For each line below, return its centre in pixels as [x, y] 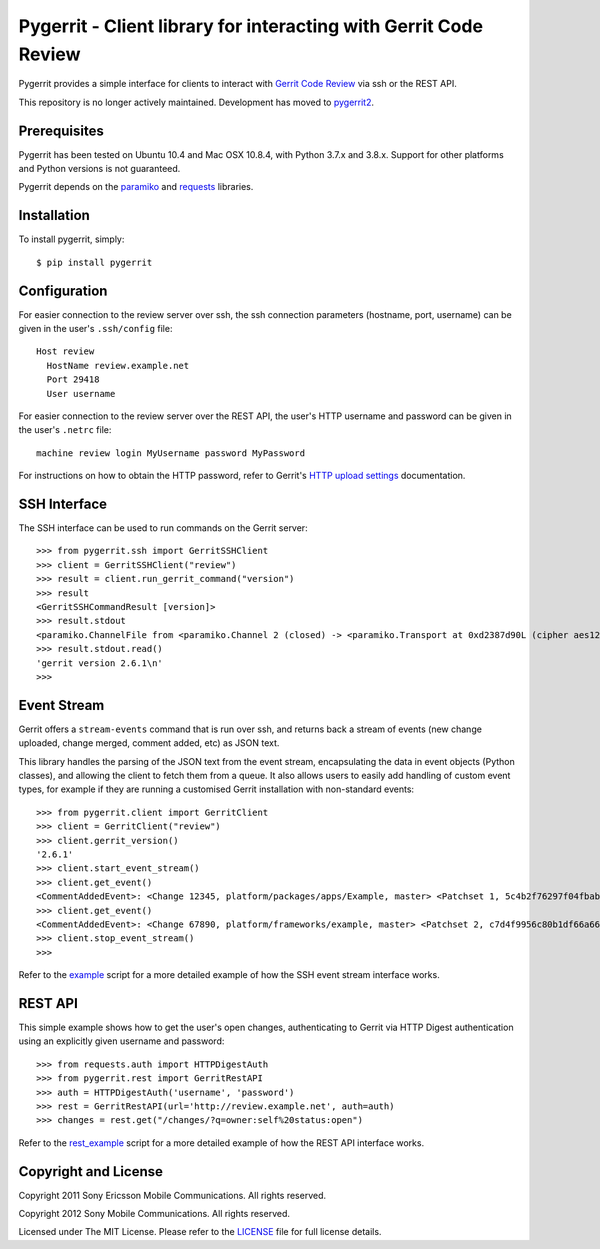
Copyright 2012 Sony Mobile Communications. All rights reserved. [154, 1214]
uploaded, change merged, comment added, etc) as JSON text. [149, 743]
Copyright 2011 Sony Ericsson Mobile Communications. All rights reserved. [172, 1195]
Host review [65, 351]
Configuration [63, 290]
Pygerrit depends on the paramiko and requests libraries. [136, 187]
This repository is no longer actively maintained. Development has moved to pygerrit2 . [196, 102]
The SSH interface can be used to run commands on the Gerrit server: [163, 528]
